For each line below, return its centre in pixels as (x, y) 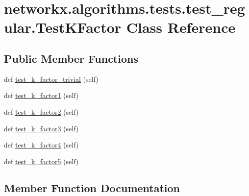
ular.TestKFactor (63, 27)
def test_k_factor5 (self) (41, 161)
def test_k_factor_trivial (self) (51, 79)
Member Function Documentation (92, 187)
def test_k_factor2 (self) (41, 111)
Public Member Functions (71, 58)
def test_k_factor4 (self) (41, 145)
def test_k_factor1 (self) (41, 95)
